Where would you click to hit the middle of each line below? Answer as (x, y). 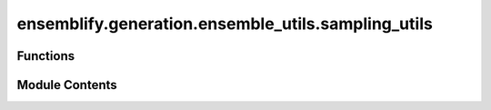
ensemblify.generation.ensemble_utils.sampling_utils (225, 24)
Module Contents (67, 85)
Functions (46, 56)
